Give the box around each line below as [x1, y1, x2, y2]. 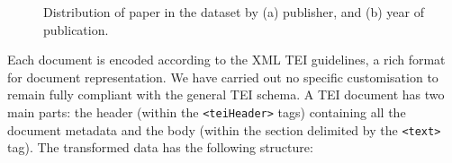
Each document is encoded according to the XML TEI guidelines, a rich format [7, 50, 446, 69]
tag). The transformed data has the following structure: [7, 138, 313, 157]
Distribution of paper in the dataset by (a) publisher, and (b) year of [43, 3, 424, 21]
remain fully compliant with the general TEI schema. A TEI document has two [7, 85, 445, 104]
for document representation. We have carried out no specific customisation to [7, 67, 438, 86]
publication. [43, 20, 109, 39]
